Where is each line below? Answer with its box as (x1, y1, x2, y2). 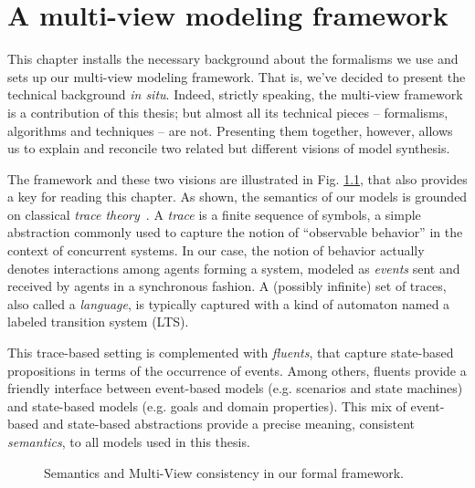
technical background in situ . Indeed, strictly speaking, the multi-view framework (7, 85, 463, 104)
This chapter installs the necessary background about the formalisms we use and (7, 49, 459, 68)
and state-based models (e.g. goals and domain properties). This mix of (7, 396, 406, 415)
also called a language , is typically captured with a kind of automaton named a (7, 294, 450, 313)
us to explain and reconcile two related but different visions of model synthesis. (7, 139, 450, 158)
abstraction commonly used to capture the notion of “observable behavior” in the (7, 223, 463, 242)
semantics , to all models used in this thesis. (7, 432, 250, 451)
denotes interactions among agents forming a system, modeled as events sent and (7, 258, 460, 277)
